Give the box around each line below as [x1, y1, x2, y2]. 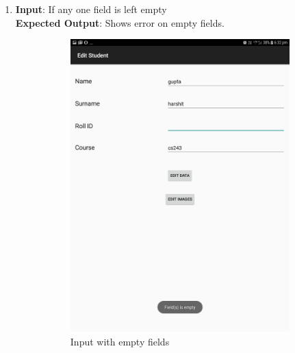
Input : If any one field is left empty [15, 2, 167, 16]
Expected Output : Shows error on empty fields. [15, 15, 225, 29]
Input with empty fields [70, 334, 170, 348]
